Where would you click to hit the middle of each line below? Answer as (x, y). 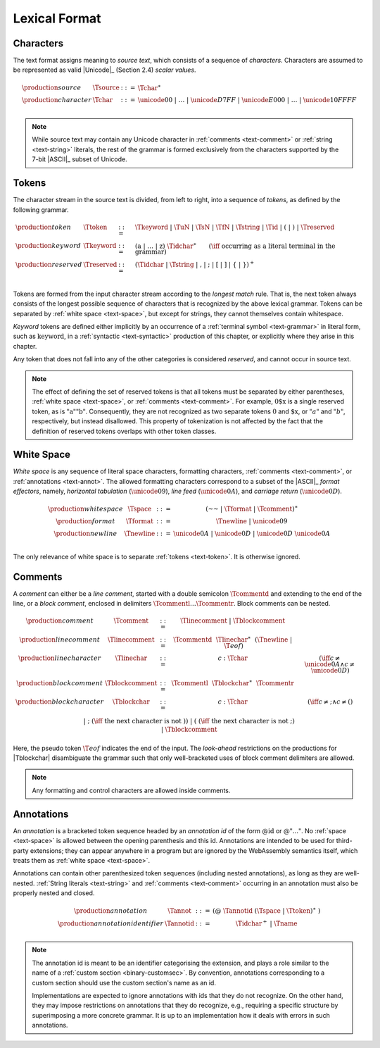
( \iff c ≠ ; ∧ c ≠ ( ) (330, 701)
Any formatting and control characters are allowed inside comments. (131, 790)
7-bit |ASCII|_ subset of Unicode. (80, 159)
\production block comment (60, 683)
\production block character (59, 701)
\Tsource (106, 88)
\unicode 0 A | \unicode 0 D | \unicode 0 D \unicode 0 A (252, 534)
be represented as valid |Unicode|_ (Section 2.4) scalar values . (104, 70)
